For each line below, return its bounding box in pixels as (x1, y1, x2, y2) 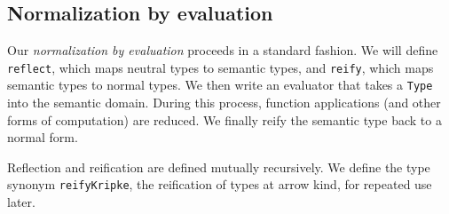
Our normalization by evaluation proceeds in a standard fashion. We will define (7, 41, 438, 59)
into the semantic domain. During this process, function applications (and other (7, 93, 441, 112)
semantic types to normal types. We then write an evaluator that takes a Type (7, 75, 433, 94)
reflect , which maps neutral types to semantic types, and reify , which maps (7, 58, 434, 76)
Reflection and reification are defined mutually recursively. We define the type (7, 157, 430, 176)
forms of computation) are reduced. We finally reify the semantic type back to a (7, 110, 442, 129)
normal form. (7, 128, 78, 147)
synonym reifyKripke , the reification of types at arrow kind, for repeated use (7, 175, 432, 194)
